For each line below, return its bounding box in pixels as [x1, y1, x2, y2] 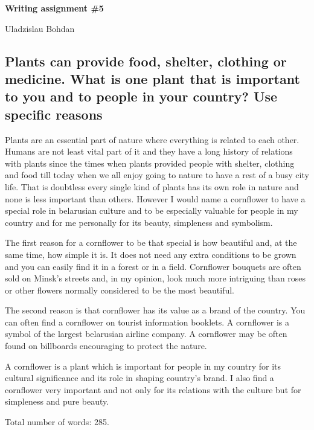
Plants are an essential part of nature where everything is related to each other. [5, 133, 300, 146]
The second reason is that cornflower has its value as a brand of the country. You [5, 304, 306, 316]
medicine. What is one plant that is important [5, 69, 300, 88]
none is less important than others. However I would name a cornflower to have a [5, 192, 306, 205]
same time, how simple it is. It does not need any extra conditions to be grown [5, 248, 296, 260]
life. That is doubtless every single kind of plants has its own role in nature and [5, 180, 299, 193]
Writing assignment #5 [5, 2, 104, 14]
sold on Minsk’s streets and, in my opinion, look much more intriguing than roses [5, 272, 306, 284]
